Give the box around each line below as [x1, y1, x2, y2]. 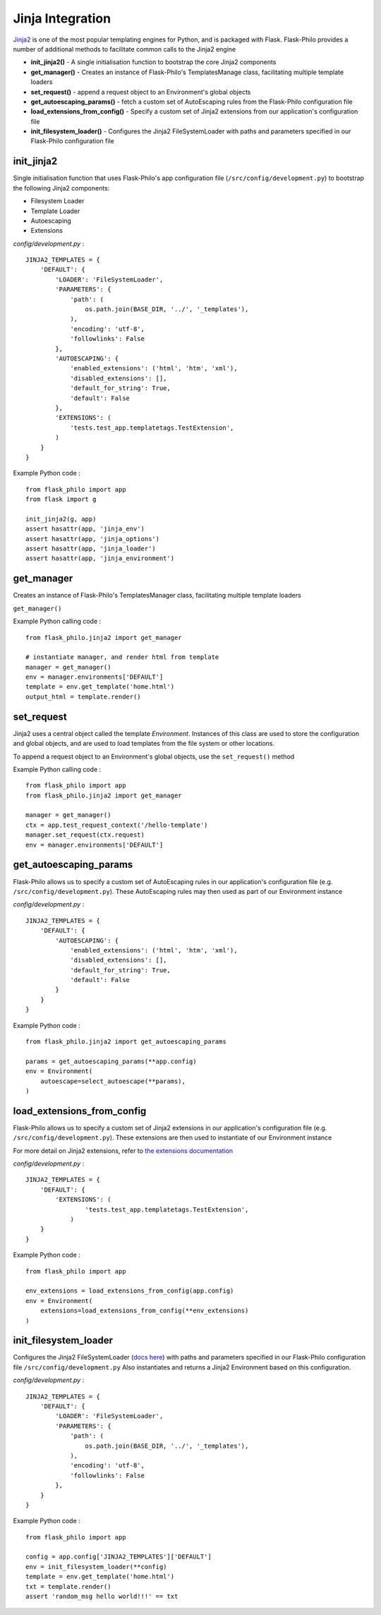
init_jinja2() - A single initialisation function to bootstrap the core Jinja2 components [30, 58, 277, 66]
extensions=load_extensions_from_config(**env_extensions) [40, 1307, 249, 1315]
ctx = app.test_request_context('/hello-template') [25, 821, 208, 829]
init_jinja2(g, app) [25, 515, 97, 523]
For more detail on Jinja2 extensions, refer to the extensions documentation [13, 1147, 234, 1155]
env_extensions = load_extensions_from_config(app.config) [25, 1287, 234, 1295]
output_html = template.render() [25, 692, 141, 701]
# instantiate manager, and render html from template [25, 653, 219, 661]
